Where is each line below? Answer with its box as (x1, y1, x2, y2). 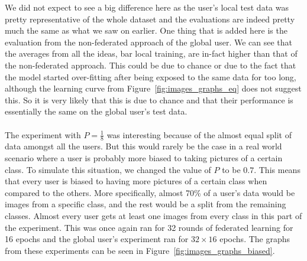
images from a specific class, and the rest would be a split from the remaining (5, 198, 286, 210)
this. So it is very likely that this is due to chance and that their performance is (5, 93, 293, 106)
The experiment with (5, 128, 81, 141)
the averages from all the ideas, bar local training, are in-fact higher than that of (5, 47, 298, 60)
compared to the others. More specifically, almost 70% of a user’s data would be (5, 186, 295, 198)
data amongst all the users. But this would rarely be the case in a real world (5, 140, 282, 152)
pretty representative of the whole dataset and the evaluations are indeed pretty (5, 12, 295, 25)
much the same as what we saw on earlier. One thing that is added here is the (5, 24, 287, 37)
